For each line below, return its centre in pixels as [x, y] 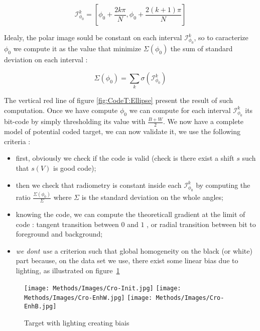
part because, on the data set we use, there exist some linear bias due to [127, 260]
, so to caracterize [221, 37]
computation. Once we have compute [61, 110]
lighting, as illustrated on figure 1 [68, 270]
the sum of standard [202, 48]
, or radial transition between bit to [201, 224]
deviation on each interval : [46, 60]
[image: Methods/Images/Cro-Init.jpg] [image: [103, 288]
